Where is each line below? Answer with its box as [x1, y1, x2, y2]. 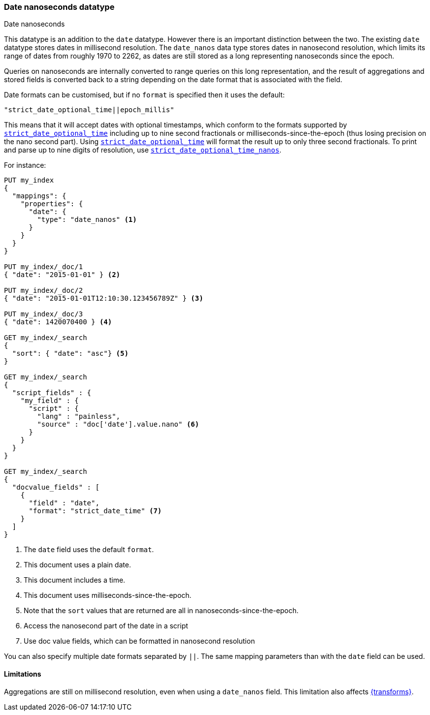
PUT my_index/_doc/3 [4, 310, 83, 318]
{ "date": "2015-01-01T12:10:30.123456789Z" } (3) [4, 294, 203, 303]
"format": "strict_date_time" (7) [29, 507, 162, 515]
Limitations [4, 669, 41, 678]
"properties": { [20, 200, 83, 208]
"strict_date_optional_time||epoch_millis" [4, 106, 174, 114]
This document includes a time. [24, 576, 126, 585]
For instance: [4, 161, 46, 170]
